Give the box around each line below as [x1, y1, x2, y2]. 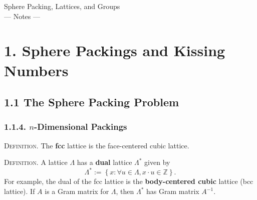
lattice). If [4, 186, 35, 196]
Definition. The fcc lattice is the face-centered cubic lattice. [4, 140, 189, 150]
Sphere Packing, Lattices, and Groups [4, 1, 120, 11]
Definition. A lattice [4, 157, 68, 167]
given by [144, 157, 170, 167]
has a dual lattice [77, 157, 132, 167]
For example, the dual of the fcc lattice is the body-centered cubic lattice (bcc [4, 176, 253, 186]
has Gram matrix [146, 186, 199, 196]
